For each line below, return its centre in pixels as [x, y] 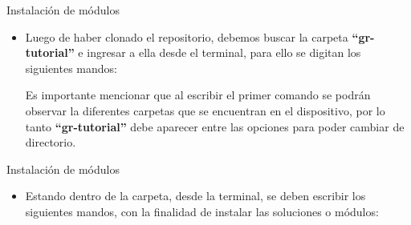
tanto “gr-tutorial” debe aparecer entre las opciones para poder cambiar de [215, 126]
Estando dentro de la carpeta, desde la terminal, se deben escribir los [195, 196]
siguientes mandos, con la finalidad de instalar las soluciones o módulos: [202, 211]
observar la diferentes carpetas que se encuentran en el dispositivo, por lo [205, 110]
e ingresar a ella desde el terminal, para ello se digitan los [220, 52]
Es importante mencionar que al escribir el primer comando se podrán [198, 95]
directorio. [51, 142]
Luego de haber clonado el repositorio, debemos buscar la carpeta [187, 36]
